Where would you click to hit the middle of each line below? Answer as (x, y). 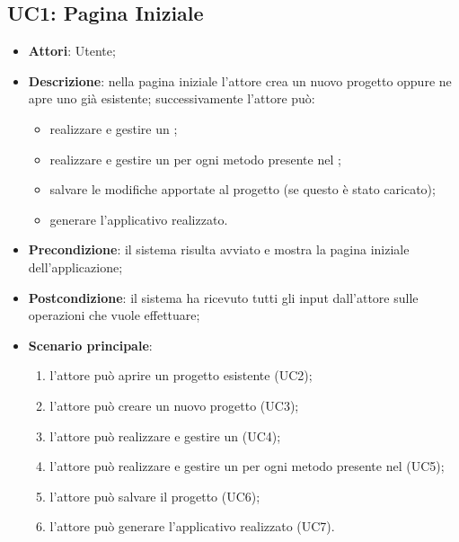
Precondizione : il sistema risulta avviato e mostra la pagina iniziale (219, 249)
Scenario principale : (90, 345)
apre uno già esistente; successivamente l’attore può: (172, 98)
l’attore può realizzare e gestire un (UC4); (165, 435)
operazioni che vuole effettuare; (114, 315)
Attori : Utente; (72, 51)
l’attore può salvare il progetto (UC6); (155, 496)
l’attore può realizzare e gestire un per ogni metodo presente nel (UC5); (247, 466)
